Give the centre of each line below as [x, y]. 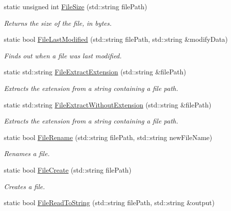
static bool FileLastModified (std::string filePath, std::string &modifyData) [116, 39]
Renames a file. [27, 153]
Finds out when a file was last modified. [63, 55]
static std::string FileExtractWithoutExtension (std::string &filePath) [108, 104]
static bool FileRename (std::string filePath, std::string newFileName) [108, 137]
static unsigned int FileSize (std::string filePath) [76, 6]
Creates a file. [25, 186]
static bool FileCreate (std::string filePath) [68, 169]
